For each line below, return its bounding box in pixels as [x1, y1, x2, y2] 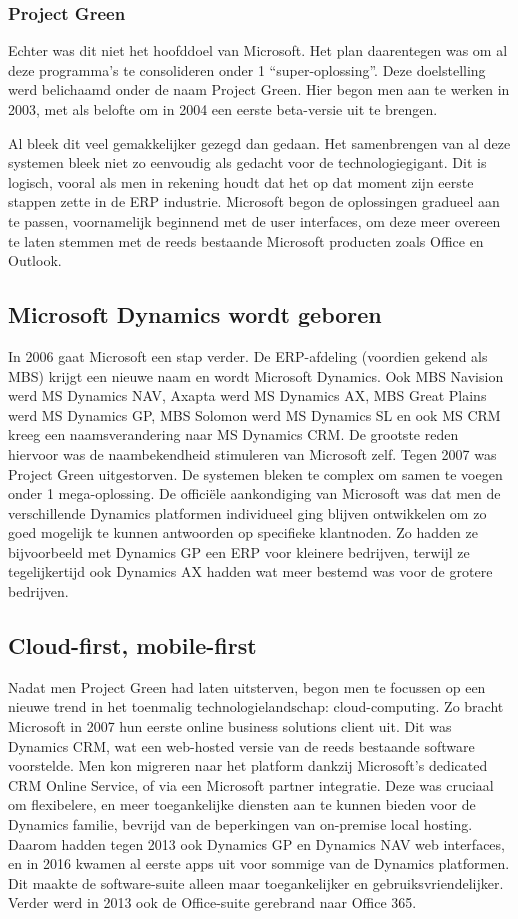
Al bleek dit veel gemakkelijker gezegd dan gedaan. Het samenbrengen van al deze [8, 132, 511, 153]
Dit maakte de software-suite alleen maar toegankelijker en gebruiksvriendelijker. [8, 872, 504, 893]
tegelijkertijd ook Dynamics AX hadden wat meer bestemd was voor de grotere [8, 561, 493, 582]
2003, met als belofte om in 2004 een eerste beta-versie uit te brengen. [8, 99, 438, 119]
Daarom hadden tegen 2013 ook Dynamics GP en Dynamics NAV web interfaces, [8, 833, 505, 854]
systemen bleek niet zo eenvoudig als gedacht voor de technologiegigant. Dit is [8, 152, 487, 173]
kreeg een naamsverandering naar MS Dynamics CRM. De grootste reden [8, 424, 459, 445]
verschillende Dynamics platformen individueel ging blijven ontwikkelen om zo [8, 502, 487, 523]
